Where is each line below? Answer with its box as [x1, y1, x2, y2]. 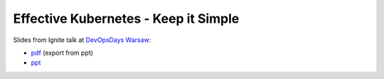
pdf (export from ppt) [31, 48, 94, 57]
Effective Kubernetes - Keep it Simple [13, 11, 240, 26]
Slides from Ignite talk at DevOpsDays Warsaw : [13, 36, 151, 44]
